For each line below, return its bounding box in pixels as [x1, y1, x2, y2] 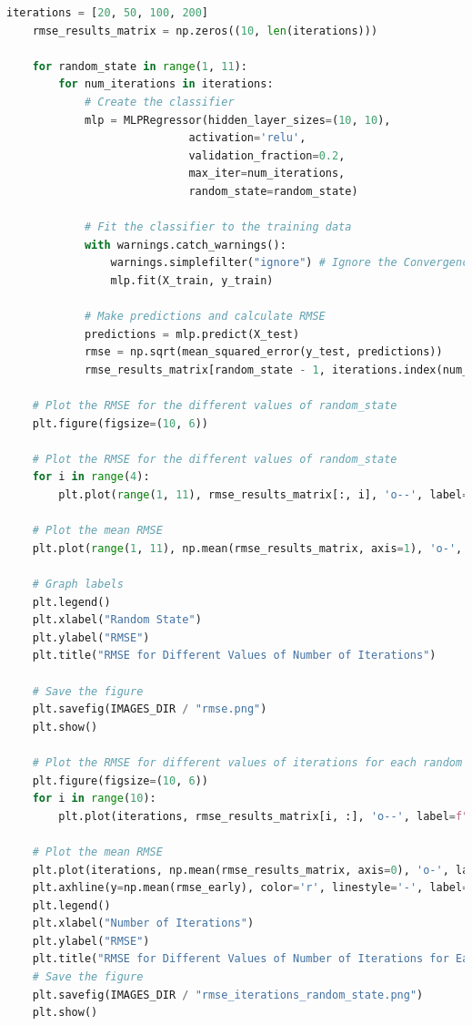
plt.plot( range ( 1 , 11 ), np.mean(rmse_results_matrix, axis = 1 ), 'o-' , [32, 541, 463, 555]
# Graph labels [32, 578, 124, 590]
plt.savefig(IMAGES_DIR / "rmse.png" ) [32, 703, 267, 716]
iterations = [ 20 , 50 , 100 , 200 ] [6, 6, 209, 19]
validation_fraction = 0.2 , [188, 149, 346, 162]
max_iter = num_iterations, [188, 167, 346, 180]
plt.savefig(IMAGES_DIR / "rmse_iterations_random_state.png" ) [32, 988, 424, 1001]
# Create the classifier [84, 95, 235, 108]
